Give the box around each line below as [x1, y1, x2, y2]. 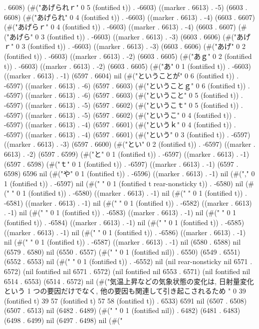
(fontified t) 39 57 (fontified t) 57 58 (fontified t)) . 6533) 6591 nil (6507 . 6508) [4, 295, 247, 306]
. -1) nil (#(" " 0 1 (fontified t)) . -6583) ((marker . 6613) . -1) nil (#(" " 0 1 [4, 207, 237, 218]
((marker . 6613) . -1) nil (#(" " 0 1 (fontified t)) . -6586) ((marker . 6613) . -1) [4, 227, 246, 237]
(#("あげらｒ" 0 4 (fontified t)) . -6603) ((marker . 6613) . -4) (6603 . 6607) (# [4, 21, 247, 32]
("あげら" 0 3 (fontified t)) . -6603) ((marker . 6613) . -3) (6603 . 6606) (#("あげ [4, 31, 251, 41]
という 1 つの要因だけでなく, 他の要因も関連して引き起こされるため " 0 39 [4, 286, 246, 296]
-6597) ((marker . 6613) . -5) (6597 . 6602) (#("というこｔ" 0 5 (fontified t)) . [4, 99, 243, 110]
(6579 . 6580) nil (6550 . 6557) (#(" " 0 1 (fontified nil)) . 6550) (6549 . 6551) [4, 246, 241, 257]
